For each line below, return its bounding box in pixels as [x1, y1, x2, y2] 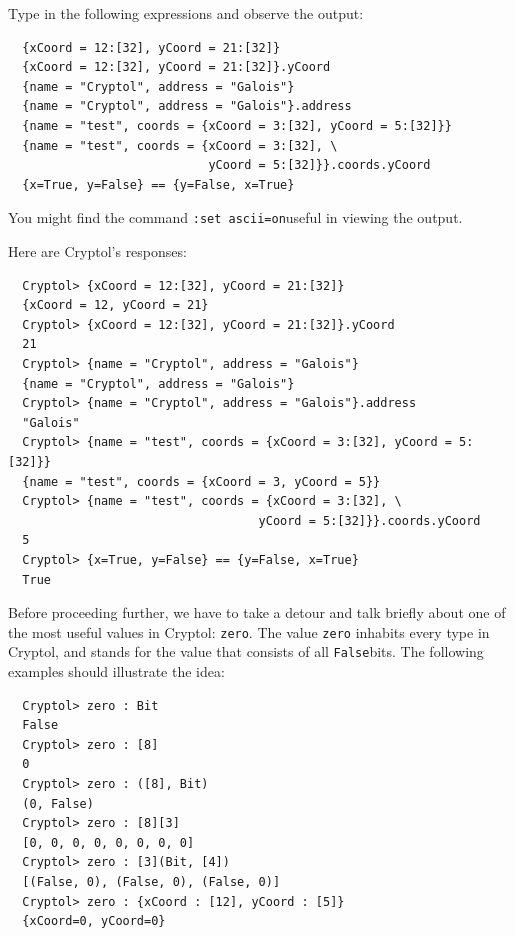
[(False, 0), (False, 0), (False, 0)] [22, 874, 281, 889]
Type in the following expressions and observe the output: [8, 3, 364, 23]
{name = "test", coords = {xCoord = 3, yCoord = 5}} [22, 474, 381, 489]
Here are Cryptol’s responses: [8, 241, 187, 261]
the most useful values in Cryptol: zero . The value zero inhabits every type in [8, 621, 490, 642]
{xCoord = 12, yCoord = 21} [22, 298, 209, 313]
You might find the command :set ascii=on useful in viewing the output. [8, 207, 463, 228]
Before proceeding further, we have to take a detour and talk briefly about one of [8, 602, 506, 623]
